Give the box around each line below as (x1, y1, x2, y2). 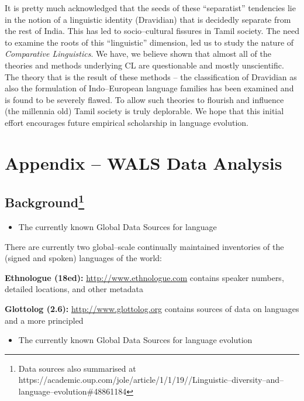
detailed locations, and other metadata (5, 283, 143, 295)
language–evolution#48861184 (18, 385, 127, 397)
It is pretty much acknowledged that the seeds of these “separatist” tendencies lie (5, 2, 296, 13)
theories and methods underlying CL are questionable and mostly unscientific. (5, 59, 284, 71)
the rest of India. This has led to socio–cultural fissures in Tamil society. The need (5, 25, 299, 37)
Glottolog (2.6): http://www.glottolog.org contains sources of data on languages (5, 303, 299, 315)
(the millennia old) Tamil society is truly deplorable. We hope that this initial (5, 105, 284, 117)
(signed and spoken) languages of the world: (5, 252, 163, 264)
